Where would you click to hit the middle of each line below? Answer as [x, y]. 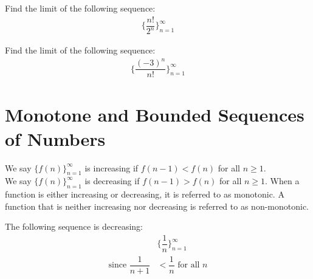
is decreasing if [112, 181]
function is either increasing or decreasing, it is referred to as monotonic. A [145, 194]
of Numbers [55, 138]
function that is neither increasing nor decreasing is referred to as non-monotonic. [157, 206]
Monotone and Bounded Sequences [155, 115]
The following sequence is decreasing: [74, 226]
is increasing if [112, 167]
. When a [282, 181]
